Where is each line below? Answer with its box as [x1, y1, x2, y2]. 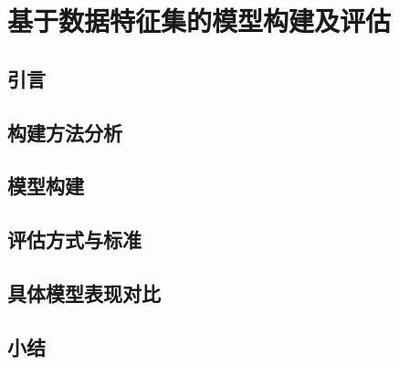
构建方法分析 [7, 118, 122, 146]
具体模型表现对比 [7, 278, 161, 307]
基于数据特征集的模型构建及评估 [7, 2, 392, 39]
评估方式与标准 [7, 225, 142, 254]
